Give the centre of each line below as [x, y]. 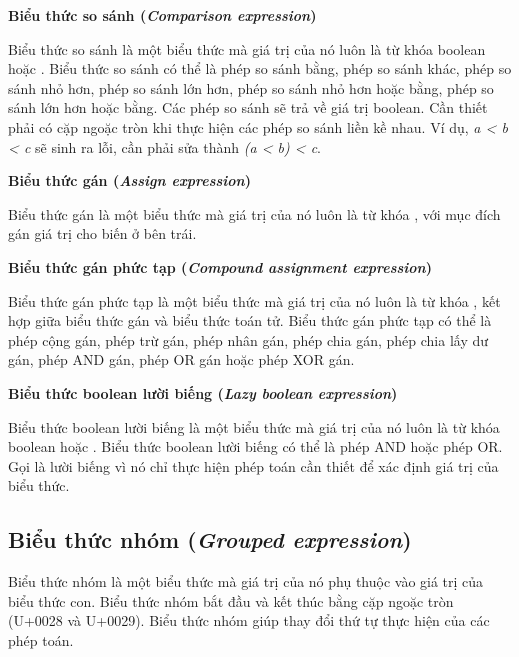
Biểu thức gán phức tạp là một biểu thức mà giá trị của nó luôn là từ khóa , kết [254, 300]
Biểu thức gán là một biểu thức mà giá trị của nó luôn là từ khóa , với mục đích [254, 213]
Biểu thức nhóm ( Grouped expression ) [210, 539]
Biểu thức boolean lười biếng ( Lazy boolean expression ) [203, 392]
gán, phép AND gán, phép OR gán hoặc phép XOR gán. [181, 359]
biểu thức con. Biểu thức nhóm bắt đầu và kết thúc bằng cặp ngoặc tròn [231, 600]
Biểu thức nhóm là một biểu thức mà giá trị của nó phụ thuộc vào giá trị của [246, 581]
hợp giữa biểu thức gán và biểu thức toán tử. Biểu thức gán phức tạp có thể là [250, 320]
